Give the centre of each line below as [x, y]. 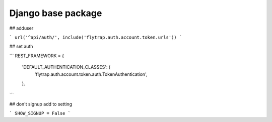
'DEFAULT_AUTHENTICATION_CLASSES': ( [66, 67]
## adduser [21, 28]
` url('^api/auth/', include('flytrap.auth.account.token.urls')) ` [96, 37]
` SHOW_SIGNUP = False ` [40, 113]
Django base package [56, 13]
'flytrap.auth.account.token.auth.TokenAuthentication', [91, 74]
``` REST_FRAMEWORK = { [37, 56]
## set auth [21, 46]
